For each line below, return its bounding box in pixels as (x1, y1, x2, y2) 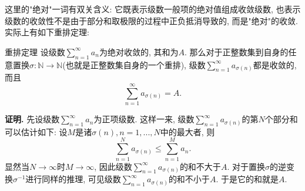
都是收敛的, (253, 58, 297, 71)
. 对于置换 (227, 160, 265, 172)
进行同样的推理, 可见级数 (25, 173, 121, 185)
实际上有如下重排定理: (5, 26, 89, 38)
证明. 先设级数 (5, 113, 60, 125)
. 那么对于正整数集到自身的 (185, 45, 289, 58)
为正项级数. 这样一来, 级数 (93, 113, 195, 125)
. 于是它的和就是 (216, 173, 279, 185)
